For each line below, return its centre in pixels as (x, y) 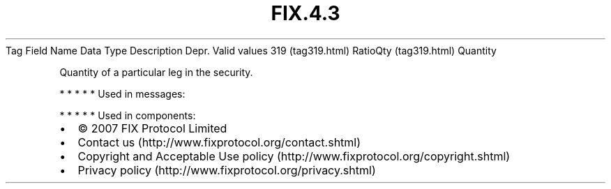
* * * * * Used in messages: (122, 93)
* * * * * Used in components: (128, 115)
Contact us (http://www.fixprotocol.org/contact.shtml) (219, 142)
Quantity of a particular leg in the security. (156, 72)
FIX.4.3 (305, 13)
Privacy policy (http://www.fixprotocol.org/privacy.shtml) (227, 170)
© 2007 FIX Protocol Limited (152, 128)
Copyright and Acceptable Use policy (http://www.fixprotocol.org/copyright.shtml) (294, 156)
